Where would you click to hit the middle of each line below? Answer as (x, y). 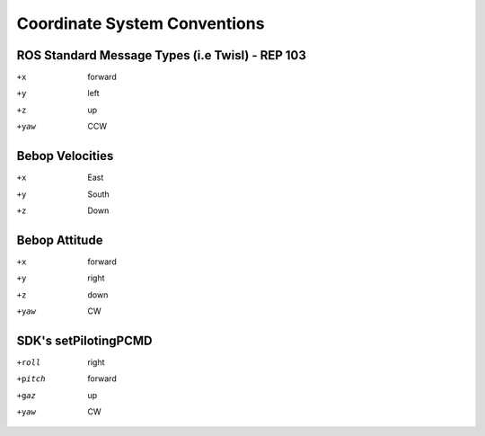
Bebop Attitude (60, 240)
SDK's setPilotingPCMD (84, 340)
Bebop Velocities (65, 156)
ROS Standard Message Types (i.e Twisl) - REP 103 (162, 55)
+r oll (29, 362)
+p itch (31, 379)
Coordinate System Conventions (141, 23)
